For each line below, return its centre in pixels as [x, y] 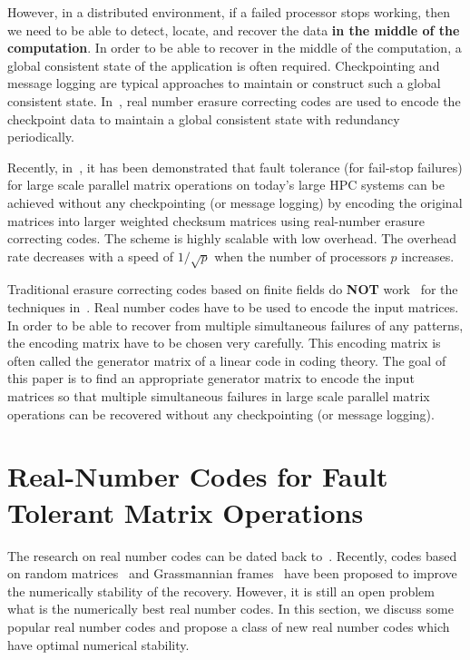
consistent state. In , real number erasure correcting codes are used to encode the [234, 100]
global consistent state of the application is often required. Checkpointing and [224, 65]
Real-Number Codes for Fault [198, 476]
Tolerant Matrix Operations [186, 512]
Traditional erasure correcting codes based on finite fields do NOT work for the [233, 289]
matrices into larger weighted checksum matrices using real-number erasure [216, 220]
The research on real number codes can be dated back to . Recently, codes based [232, 555]
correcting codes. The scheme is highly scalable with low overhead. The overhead [232, 238]
